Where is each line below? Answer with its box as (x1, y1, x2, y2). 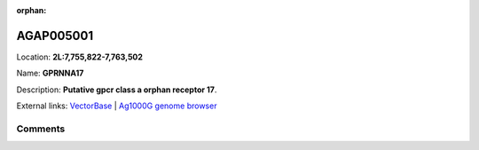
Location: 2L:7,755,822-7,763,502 (16, 51, 144, 62)
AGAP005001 (16, 28, 93, 43)
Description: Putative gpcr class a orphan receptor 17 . (16, 84, 217, 95)
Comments (16, 122, 66, 135)
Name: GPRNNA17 (16, 67, 84, 79)
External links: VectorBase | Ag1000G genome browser (16, 100, 217, 111)
